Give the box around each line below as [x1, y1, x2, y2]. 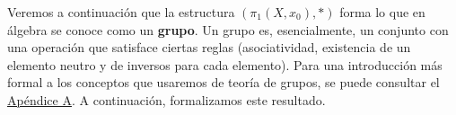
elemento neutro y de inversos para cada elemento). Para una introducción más [7, 55, 443, 74]
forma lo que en [339, 3, 425, 21]
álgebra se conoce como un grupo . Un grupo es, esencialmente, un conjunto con [7, 20, 449, 39]
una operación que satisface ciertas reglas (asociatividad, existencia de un [7, 38, 411, 57]
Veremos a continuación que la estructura [7, 3, 235, 21]
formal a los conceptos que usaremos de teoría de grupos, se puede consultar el [7, 73, 440, 92]
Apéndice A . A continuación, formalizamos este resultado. [7, 90, 326, 109]
